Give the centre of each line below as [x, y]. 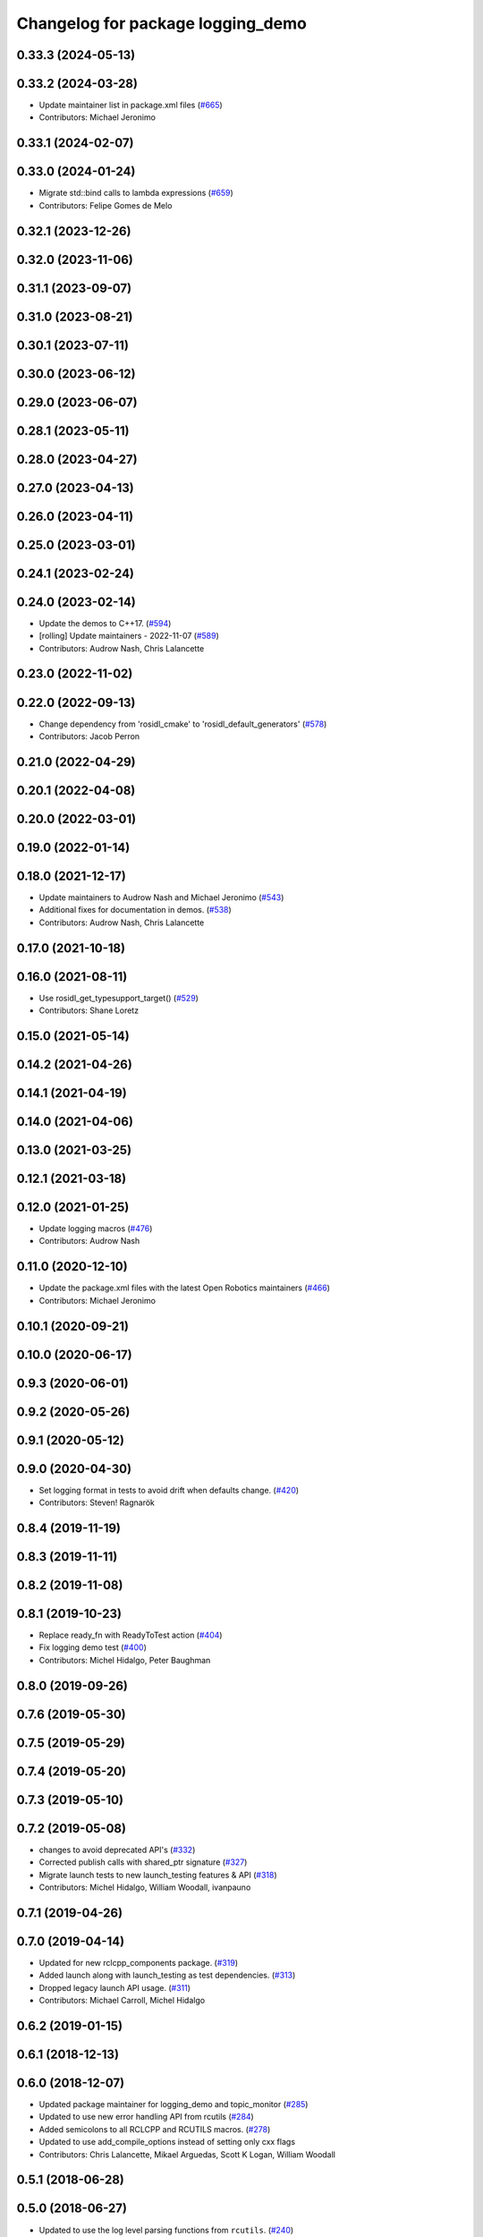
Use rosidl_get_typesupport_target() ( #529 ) [119, 998]
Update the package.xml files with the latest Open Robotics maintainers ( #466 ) [185, 1288]
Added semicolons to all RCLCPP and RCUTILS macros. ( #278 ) [155, 2129]
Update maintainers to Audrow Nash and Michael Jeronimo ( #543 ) [161, 897]
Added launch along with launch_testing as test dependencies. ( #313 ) [167, 1975]
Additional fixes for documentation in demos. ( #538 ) [135, 910]
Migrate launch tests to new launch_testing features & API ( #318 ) [158, 1875]
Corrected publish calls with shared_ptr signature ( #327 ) [143, 1862]
